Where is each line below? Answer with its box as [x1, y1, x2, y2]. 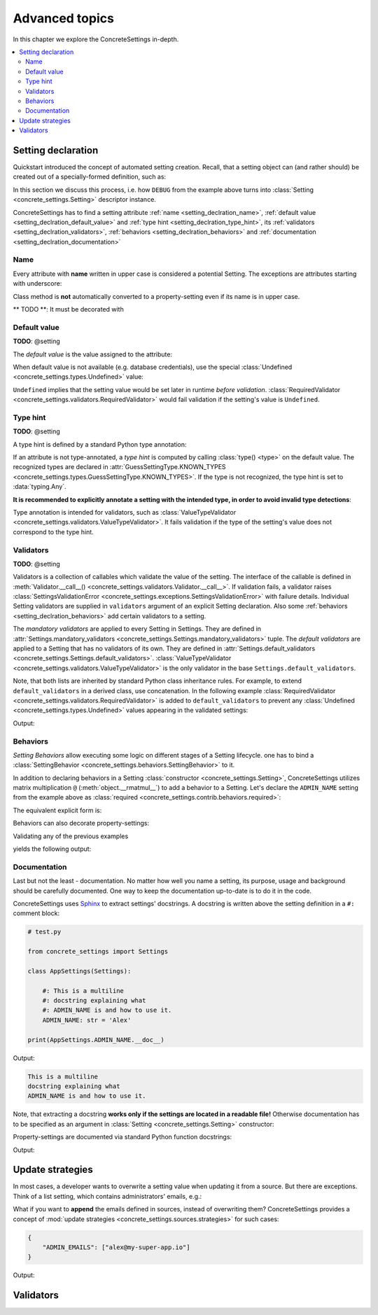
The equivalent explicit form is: [13, 806, 102, 814]
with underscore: [13, 279, 62, 288]
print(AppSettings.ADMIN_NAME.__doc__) [27, 1036, 164, 1043]
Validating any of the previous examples [13, 832, 129, 840]
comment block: [13, 909, 59, 917]
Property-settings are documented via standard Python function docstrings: [13, 1133, 232, 1141]
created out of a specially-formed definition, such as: [13, 172, 167, 181]
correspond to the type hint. [13, 527, 94, 536]
